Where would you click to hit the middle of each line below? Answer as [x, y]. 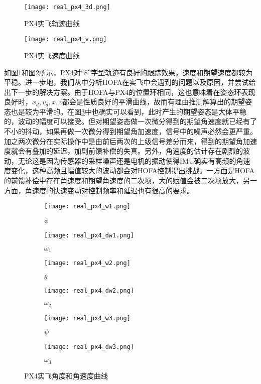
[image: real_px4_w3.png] [87, 318]
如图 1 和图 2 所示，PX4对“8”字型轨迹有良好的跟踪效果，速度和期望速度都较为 [128, 72]
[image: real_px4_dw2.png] [89, 290]
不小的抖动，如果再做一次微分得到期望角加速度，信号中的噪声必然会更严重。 [130, 131]
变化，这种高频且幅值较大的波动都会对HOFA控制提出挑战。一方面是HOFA [133, 170]
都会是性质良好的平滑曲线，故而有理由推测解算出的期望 [154, 102]
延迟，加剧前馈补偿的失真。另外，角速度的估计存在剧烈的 [148, 151]
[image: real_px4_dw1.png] [89, 235]
